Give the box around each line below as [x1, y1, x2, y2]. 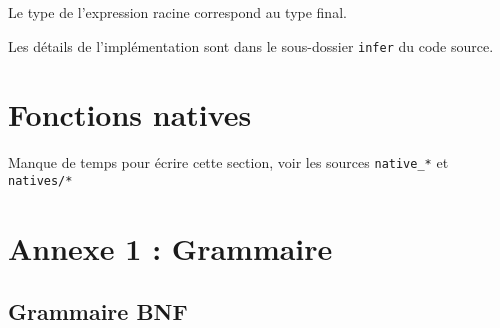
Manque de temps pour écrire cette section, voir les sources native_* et [8, 152, 449, 173]
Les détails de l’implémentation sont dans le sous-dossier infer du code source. [8, 35, 494, 56]
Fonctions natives [8, 94, 252, 135]
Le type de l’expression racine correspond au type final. [8, 2, 347, 22]
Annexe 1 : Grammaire [8, 227, 333, 268]
